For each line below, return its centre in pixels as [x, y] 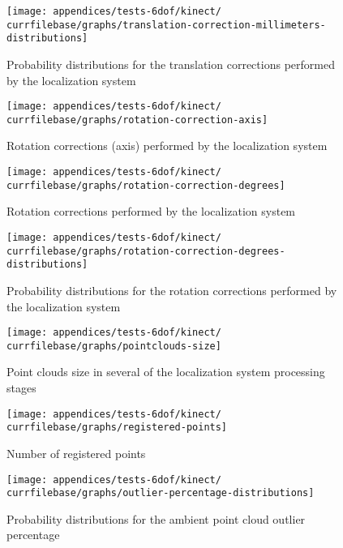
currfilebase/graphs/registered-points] [117, 428]
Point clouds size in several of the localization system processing [166, 372]
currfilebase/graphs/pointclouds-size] [114, 346]
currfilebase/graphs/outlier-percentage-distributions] [161, 493]
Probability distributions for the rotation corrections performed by [172, 290]
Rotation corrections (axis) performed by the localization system [167, 146]
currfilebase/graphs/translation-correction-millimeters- [166, 25]
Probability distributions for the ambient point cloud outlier [156, 518]
